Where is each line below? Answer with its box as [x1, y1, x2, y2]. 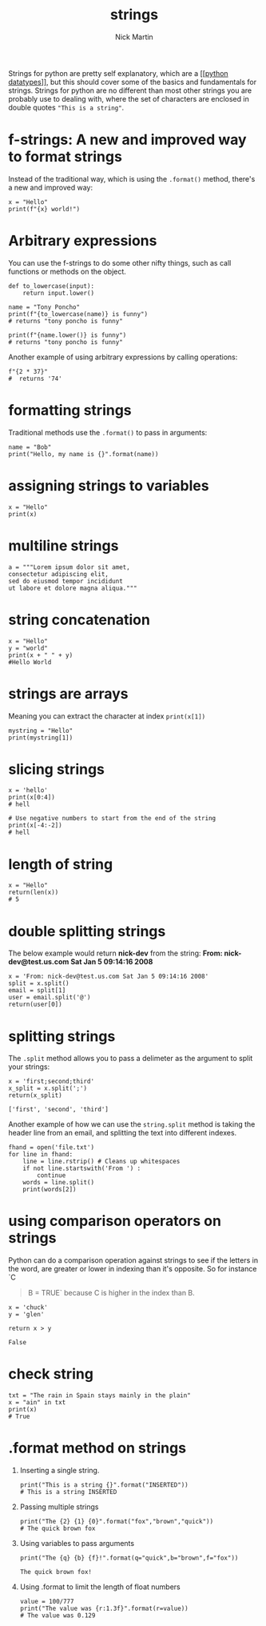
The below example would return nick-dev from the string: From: [8, 948, 223, 958]
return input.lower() [22, 289, 94, 297]
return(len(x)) [8, 888, 59, 897]
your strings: [8, 1062, 50, 1071]
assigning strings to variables [8, 476, 209, 495]
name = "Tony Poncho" [8, 302, 81, 311]
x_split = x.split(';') [8, 1084, 88, 1093]
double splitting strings [8, 922, 166, 940]
